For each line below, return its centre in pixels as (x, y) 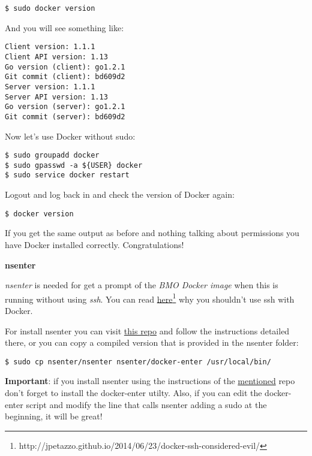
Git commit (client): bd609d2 (65, 77)
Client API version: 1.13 (56, 57)
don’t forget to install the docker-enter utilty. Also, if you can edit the (133, 392)
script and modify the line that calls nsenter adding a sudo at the (146, 404)
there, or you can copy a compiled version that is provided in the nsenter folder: (152, 342)
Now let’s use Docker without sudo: (70, 136)
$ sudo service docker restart (67, 175)
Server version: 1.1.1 (50, 87)
